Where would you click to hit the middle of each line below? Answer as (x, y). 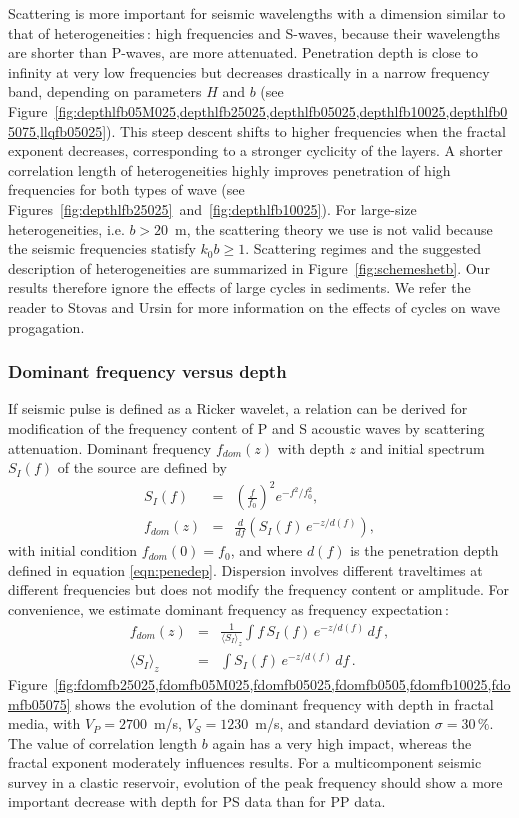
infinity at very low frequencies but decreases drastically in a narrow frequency (249, 71)
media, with (44, 723)
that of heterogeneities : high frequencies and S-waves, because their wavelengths (254, 32)
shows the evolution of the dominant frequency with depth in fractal (284, 703)
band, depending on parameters (105, 91)
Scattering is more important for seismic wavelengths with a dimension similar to (257, 13)
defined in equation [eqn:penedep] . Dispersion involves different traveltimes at (245, 569)
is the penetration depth (424, 550)
